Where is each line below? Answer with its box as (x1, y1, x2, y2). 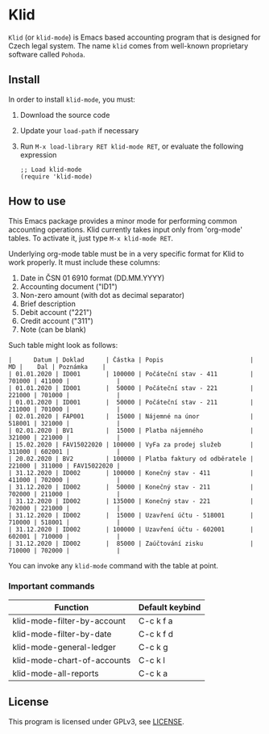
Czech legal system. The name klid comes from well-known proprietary (8, 40, 249, 50)
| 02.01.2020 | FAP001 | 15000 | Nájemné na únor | (8, 412, 254, 421)
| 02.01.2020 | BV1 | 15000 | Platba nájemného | (8, 426, 254, 434)
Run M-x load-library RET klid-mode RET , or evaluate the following (19, 141, 244, 151)
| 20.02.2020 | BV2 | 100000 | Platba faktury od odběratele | (8, 455, 254, 463)
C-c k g (138, 641, 168, 652)
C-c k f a (138, 615, 173, 627)
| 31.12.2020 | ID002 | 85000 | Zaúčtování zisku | (8, 539, 254, 547)
